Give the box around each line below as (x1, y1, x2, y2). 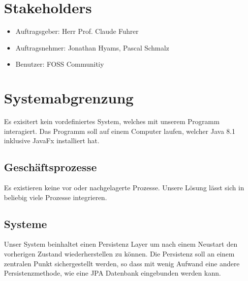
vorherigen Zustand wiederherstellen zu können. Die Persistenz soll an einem (4, 249, 235, 258)
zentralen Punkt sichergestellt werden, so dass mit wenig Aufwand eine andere (4, 258, 240, 268)
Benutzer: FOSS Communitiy (15, 59, 104, 69)
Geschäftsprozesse (4, 159, 97, 175)
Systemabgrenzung (4, 88, 134, 108)
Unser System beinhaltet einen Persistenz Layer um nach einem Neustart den (4, 239, 238, 249)
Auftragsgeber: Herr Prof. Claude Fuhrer (15, 26, 139, 36)
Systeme (4, 216, 47, 231)
